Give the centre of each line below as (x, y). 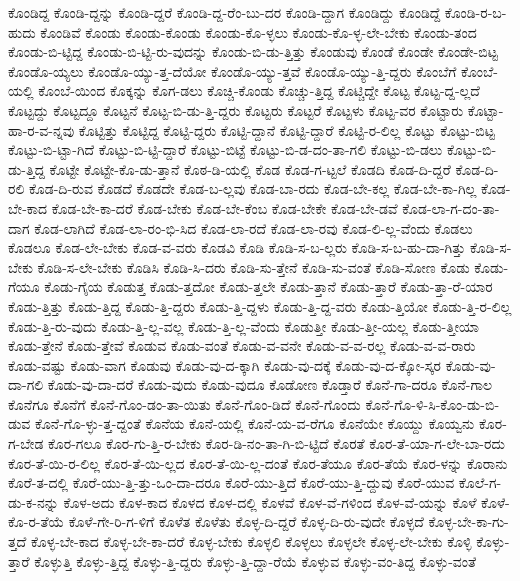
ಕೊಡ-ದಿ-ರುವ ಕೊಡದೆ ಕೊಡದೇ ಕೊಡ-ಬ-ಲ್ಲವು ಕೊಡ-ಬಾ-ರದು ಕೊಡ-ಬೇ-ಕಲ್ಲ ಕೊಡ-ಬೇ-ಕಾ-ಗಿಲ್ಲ (252, 188)
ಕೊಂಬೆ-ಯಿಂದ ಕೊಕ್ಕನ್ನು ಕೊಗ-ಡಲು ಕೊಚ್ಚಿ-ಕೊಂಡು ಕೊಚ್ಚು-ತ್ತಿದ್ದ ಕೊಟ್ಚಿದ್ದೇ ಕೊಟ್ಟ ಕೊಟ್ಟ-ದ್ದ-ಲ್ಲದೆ (259, 90)
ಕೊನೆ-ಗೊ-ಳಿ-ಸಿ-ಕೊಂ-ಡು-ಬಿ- (432, 403)
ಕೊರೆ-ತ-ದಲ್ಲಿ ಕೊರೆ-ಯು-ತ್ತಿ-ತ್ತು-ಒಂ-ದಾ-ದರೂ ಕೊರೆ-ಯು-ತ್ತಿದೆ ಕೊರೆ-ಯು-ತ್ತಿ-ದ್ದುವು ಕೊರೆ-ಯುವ (231, 482)
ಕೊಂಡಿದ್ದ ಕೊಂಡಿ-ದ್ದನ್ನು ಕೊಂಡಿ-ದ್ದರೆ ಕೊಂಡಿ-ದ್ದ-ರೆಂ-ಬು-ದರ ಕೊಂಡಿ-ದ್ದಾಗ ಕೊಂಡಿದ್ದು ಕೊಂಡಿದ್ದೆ (224, 12)
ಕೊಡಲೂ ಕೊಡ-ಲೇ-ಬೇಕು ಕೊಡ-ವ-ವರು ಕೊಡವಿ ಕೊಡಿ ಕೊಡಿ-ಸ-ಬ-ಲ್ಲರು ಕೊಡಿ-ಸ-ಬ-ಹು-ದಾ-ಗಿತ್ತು (237, 247)
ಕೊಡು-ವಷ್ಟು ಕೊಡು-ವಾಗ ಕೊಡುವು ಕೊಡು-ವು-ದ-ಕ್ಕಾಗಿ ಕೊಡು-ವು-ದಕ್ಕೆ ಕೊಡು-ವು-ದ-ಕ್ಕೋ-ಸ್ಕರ (224, 364)
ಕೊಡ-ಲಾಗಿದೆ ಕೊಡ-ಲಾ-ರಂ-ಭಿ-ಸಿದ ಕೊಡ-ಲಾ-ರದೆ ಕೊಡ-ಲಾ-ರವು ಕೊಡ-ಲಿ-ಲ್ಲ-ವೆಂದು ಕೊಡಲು (253, 227)
